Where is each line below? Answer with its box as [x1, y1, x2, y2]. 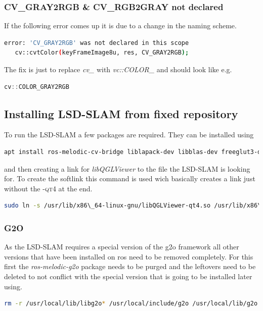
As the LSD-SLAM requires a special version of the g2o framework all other [4, 241, 239, 252]
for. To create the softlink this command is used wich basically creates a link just [4, 173, 255, 184]
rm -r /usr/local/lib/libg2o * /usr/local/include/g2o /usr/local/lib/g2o [4, 300, 258, 307]
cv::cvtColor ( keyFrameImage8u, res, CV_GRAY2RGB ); [15, 49, 189, 57]
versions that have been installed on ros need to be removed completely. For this [4, 251, 253, 262]
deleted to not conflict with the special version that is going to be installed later [4, 271, 252, 281]
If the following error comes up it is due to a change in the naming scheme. [4, 20, 237, 31]
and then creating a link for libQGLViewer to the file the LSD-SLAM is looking [4, 163, 250, 174]
